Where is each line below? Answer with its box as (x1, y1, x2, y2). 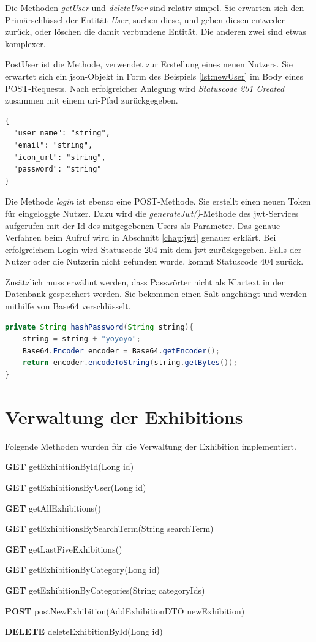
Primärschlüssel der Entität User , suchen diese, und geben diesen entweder (5, 13, 285, 26)
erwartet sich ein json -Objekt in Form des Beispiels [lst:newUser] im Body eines (5, 69, 304, 82)
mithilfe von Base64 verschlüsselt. (5, 300, 131, 312)
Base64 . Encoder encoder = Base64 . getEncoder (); (22, 346, 220, 355)
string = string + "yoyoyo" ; (22, 334, 141, 344)
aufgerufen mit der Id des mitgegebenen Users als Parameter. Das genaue (5, 219, 280, 232)
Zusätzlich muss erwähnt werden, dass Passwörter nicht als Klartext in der (5, 275, 285, 288)
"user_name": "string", (13, 129, 110, 138)
